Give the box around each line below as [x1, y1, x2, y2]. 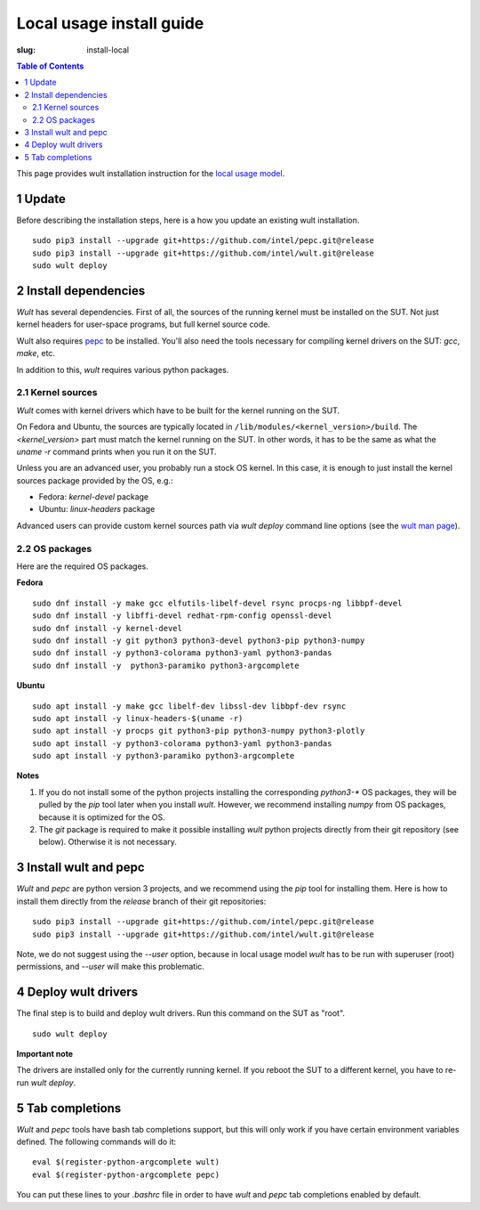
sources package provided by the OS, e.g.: [16, 475, 173, 485]
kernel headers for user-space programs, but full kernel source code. [16, 319, 271, 329]
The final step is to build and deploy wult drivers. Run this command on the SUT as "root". [16, 1008, 346, 1019]
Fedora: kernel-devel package [38, 491, 149, 502]
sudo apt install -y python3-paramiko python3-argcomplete [32, 751, 295, 761]
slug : [16, 45, 36, 55]
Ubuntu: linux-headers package [38, 504, 156, 515]
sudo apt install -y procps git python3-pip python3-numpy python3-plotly [32, 726, 365, 736]
